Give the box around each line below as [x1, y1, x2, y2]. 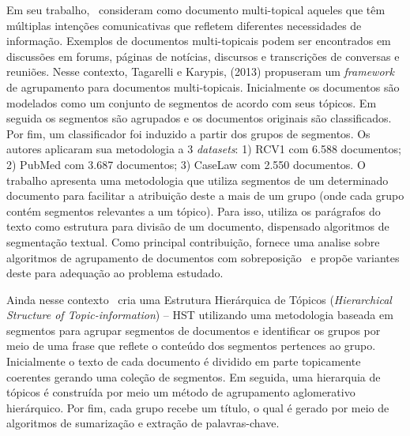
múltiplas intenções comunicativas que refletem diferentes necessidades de [6, 17, 362, 33]
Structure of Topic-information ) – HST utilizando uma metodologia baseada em [6, 306, 393, 323]
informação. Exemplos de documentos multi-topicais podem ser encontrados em [6, 32, 391, 49]
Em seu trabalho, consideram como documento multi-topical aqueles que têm [6, 2, 386, 17]
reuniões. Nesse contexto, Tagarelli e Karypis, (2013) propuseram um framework [6, 63, 394, 80]
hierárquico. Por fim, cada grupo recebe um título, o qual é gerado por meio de [6, 399, 389, 415]
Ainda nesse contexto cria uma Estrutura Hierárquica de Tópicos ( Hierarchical [6, 291, 392, 307]
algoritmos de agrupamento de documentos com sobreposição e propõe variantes [6, 249, 400, 265]
